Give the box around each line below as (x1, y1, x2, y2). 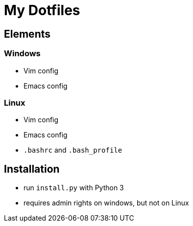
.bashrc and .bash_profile (24, 146, 122, 155)
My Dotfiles (4, 2, 80, 19)
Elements (4, 27, 51, 40)
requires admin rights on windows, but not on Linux (24, 199, 189, 207)
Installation (4, 162, 60, 175)
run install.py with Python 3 (24, 183, 124, 192)
